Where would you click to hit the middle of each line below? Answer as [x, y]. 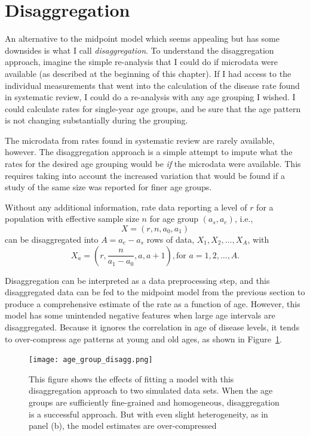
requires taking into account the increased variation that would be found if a [145, 175]
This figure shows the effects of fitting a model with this [131, 378]
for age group [174, 219]
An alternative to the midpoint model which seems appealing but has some [142, 38]
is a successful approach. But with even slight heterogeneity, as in [148, 414]
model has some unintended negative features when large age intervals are [140, 315]
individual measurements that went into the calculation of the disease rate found [152, 85]
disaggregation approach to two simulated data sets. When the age [151, 390]
